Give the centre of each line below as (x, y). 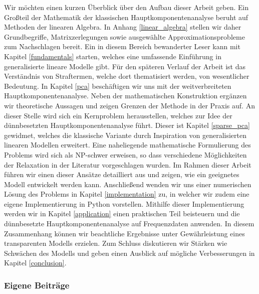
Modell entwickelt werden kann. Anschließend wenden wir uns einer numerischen (128, 184)
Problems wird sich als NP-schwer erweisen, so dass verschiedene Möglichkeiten (125, 154)
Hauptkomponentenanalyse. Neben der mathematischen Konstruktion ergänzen (125, 96)
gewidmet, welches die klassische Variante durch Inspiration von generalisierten (125, 135)
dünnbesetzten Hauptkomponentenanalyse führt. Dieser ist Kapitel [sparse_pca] (127, 125)
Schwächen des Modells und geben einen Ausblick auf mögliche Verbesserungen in (129, 253)
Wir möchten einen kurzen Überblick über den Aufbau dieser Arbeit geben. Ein (126, 7)
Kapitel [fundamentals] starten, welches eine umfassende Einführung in (113, 56)
